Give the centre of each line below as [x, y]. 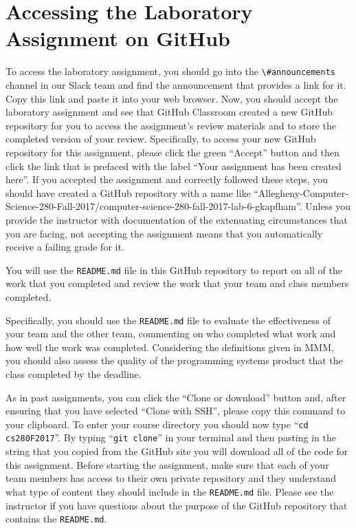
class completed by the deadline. [74, 373]
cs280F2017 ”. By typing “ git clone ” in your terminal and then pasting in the [171, 437]
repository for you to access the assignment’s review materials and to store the [171, 125]
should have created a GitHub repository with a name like [128, 192]
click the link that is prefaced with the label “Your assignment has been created [174, 166]
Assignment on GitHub [118, 38]
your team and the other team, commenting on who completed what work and [171, 334]
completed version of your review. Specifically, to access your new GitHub [161, 139]
